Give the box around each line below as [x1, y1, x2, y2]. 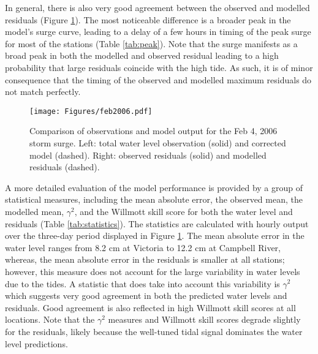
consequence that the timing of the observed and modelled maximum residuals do [5, 73, 312, 86]
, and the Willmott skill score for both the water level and [74, 205, 293, 217]
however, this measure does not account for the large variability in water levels [5, 265, 300, 277]
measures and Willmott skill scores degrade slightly [108, 313, 301, 326]
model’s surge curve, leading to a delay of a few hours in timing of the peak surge [5, 25, 311, 38]
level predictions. [5, 337, 68, 350]
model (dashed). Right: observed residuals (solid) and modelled [29, 148, 267, 161]
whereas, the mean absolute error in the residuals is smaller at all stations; [5, 253, 285, 266]
